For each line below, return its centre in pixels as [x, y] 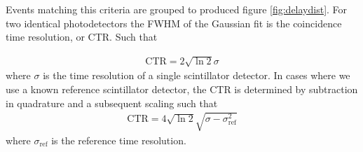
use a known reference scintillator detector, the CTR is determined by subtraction [182, 89]
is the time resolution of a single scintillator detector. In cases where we [197, 75]
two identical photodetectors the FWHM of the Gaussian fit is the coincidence [174, 23]
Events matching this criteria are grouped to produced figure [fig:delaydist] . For [177, 9]
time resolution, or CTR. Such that [82, 37]
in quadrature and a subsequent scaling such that [112, 103]
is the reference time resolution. [119, 140]
